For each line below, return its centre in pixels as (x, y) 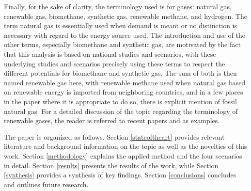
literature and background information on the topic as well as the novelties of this (125, 146)
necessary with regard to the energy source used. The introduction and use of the (125, 35)
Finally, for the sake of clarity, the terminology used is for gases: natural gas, (118, 6)
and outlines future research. (46, 184)
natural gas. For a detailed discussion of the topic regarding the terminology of (121, 111)
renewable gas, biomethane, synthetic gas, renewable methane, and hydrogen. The (125, 16)
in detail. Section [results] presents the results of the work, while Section (111, 165)
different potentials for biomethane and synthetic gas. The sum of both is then (120, 73)
